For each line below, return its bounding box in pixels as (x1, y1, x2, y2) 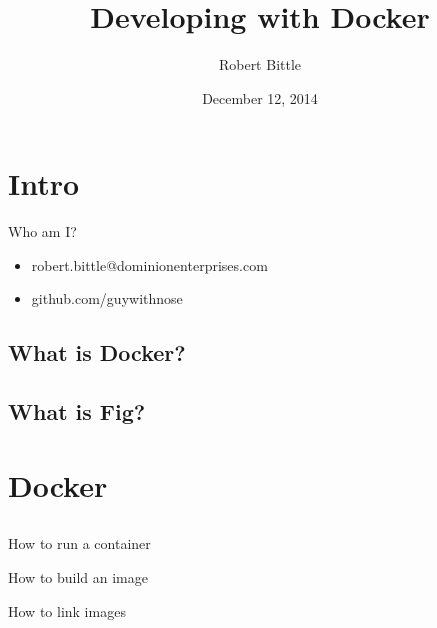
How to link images (8, 600, 126, 621)
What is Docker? (8, 337, 186, 368)
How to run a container (8, 533, 151, 554)
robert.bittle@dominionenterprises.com (31, 254, 268, 275)
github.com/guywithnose (31, 288, 183, 309)
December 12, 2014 (202, 87, 318, 108)
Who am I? (8, 221, 77, 242)
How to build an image (8, 566, 148, 587)
